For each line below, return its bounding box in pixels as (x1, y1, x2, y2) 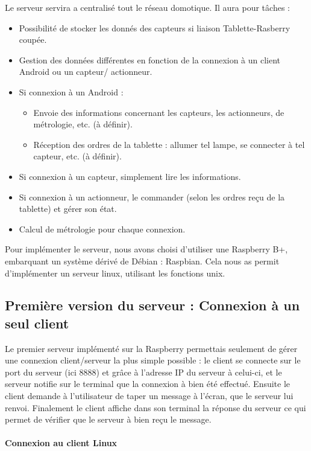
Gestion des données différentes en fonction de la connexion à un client (19, 53, 281, 66)
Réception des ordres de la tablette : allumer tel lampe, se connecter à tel (33, 138, 305, 150)
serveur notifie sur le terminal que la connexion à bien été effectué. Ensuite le (5, 377, 291, 390)
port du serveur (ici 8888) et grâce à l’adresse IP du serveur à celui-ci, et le (5, 365, 282, 378)
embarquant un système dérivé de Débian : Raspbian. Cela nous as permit (5, 254, 280, 267)
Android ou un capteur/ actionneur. (19, 65, 152, 78)
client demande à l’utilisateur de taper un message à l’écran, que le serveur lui (5, 389, 294, 402)
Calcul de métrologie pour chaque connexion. (19, 222, 186, 235)
